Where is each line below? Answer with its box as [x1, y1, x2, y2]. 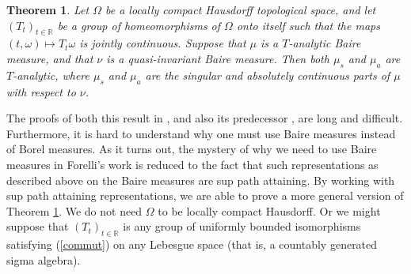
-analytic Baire [288, 35, 361, 51]
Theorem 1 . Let [6, 2, 89, 17]
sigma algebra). [6, 251, 81, 268]
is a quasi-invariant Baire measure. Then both [106, 50, 329, 66]
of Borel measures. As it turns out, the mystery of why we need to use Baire [6, 141, 377, 157]
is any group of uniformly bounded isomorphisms [123, 218, 361, 235]
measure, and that [6, 50, 93, 66]
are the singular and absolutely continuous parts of [145, 66, 390, 83]
